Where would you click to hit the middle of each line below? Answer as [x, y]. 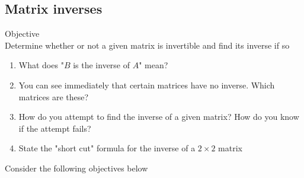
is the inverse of [102, 65]
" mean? [153, 65]
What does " [41, 65]
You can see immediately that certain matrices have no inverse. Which [147, 85]
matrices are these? [54, 96]
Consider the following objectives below [76, 168]
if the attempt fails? [55, 128]
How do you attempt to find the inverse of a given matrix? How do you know [159, 117]
